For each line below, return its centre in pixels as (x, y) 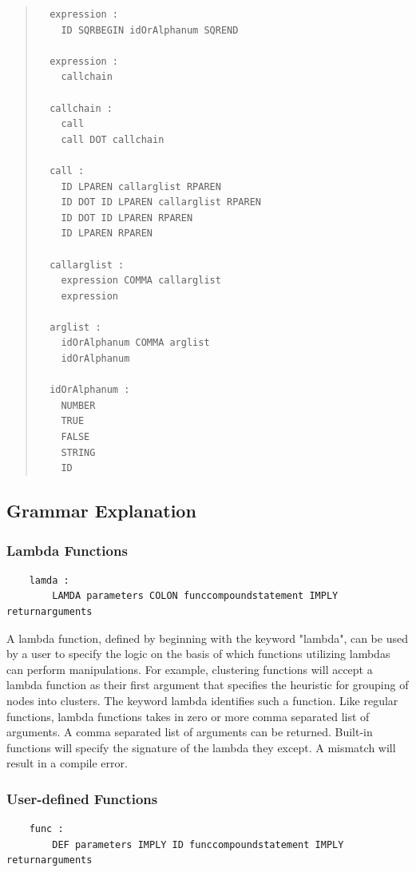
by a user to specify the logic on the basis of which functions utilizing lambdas (198, 654)
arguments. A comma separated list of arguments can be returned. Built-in (190, 732)
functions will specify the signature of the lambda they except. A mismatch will (201, 747)
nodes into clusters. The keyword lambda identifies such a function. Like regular (202, 700)
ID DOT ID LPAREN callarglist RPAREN (161, 202)
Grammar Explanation (101, 511)
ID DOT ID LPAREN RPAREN (127, 218)
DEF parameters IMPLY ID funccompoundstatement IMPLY (198, 844)
